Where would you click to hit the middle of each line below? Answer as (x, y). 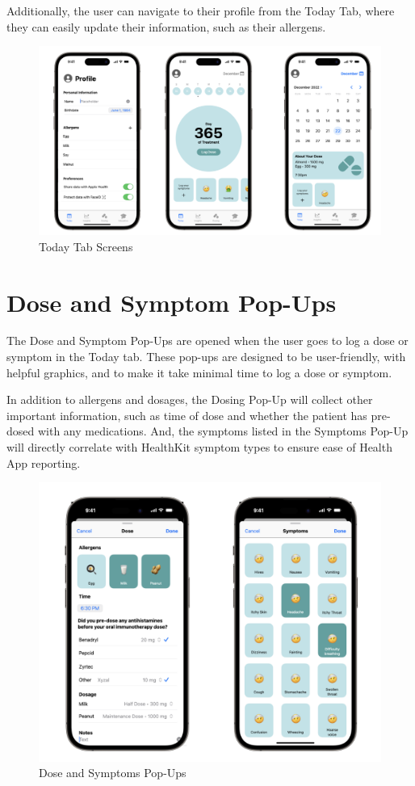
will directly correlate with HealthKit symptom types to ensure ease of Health (199, 447)
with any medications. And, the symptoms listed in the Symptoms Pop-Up (223, 431)
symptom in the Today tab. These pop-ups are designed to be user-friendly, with (206, 357)
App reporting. (44, 462)
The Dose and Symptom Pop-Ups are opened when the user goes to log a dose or (207, 340)
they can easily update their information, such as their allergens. (166, 26)
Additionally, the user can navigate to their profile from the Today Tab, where (201, 11)
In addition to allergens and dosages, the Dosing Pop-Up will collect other (190, 399)
